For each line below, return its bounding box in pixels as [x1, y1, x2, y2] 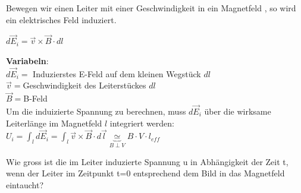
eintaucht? [6, 179, 43, 191]
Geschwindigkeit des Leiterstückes [23, 79, 146, 91]
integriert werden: [109, 116, 174, 129]
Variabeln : [6, 55, 49, 67]
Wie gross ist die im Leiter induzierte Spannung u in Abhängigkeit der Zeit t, [6, 155, 289, 167]
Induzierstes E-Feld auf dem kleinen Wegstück [33, 67, 201, 80]
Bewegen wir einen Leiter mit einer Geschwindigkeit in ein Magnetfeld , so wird [6, 2, 296, 14]
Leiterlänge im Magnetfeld [6, 116, 102, 129]
